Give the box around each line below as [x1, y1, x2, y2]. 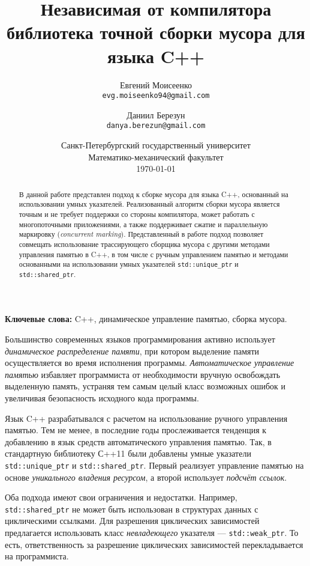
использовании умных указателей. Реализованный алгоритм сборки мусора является [19, 199, 280, 209]
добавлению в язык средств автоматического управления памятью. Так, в [5, 435, 272, 448]
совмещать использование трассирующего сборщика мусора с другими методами [19, 239, 270, 249]
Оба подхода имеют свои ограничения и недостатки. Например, [5, 491, 237, 504]
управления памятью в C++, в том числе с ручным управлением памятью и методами [19, 249, 288, 259]
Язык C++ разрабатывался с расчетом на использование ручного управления [5, 412, 288, 424]
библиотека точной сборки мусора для [7, 20, 305, 44]
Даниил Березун [127, 108, 185, 121]
